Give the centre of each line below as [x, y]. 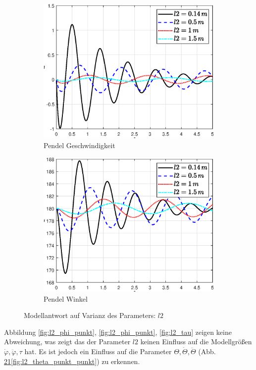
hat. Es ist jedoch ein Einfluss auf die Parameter [98, 351]
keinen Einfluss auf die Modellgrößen [196, 342]
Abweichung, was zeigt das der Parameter [67, 342]
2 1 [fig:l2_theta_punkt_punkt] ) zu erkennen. [72, 361]
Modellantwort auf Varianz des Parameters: [90, 315]
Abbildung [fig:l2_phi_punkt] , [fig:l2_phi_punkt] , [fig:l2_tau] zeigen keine [118, 332]
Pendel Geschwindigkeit [79, 145]
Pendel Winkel [66, 298]
